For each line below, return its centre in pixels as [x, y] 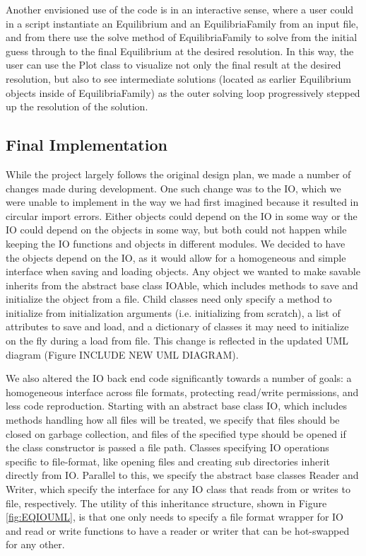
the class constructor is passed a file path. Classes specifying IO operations [167, 447]
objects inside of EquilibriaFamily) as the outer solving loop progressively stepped [183, 92]
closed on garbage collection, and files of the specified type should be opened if [176, 433]
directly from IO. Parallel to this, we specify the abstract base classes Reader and [182, 475]
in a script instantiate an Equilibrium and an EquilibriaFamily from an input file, [182, 23]
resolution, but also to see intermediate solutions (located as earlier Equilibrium [178, 78]
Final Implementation [87, 145]
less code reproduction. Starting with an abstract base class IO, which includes [176, 406]
